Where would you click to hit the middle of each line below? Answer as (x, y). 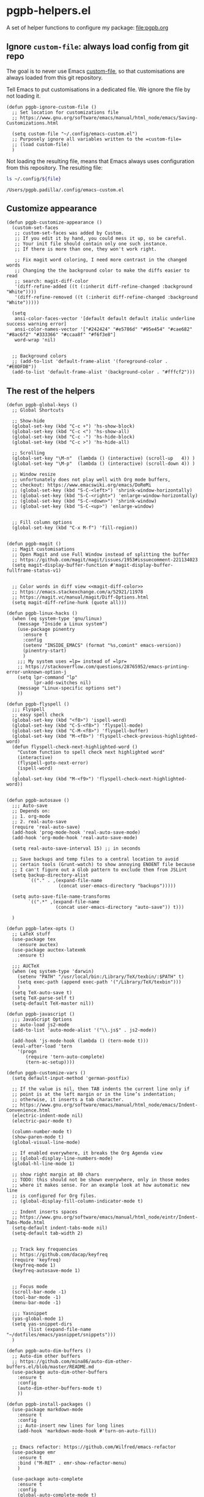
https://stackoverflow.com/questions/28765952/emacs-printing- (107, 667)
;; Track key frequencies (45, 1250)
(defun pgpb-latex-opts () (41, 929)
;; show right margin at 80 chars (56, 1175)
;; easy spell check (38, 715)
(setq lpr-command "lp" (48, 678)
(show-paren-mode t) (38, 1137)
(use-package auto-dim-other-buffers (60, 1372)
